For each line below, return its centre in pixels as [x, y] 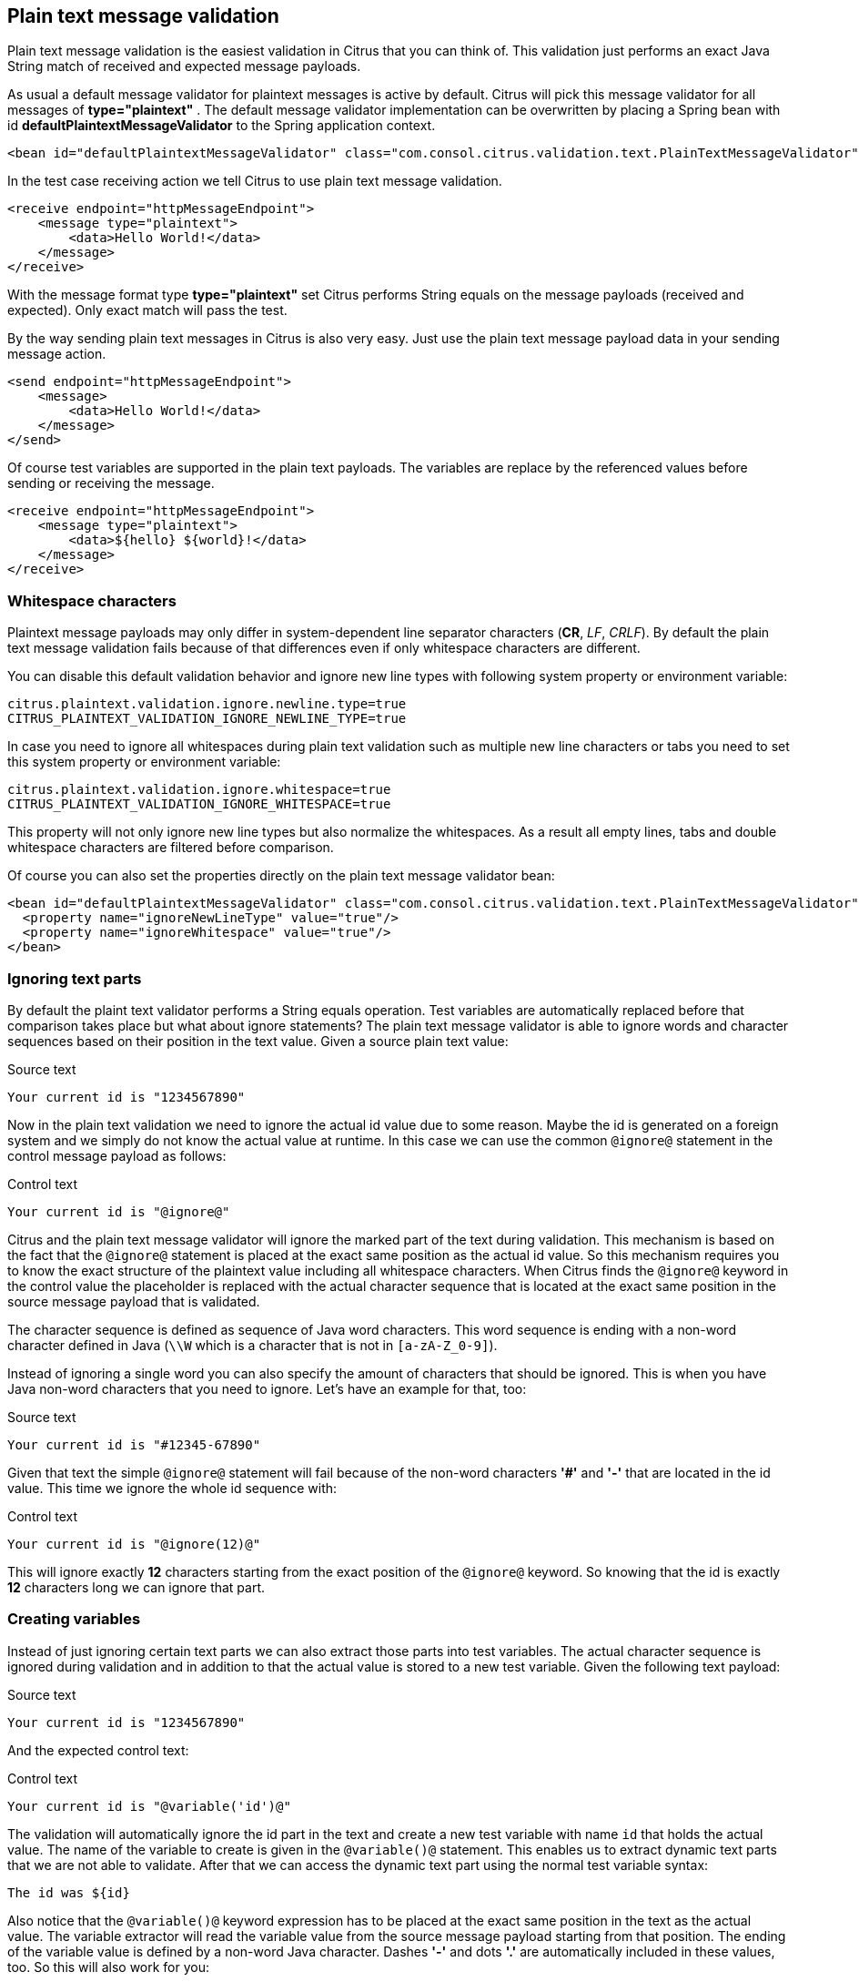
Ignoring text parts [75, 978]
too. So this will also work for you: [109, 1967]
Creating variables [74, 1619]
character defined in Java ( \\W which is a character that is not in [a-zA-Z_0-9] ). [253, 1345]
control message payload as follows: [117, 1155]
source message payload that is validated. [134, 1301]
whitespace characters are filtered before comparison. [171, 848]
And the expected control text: [98, 1750]
